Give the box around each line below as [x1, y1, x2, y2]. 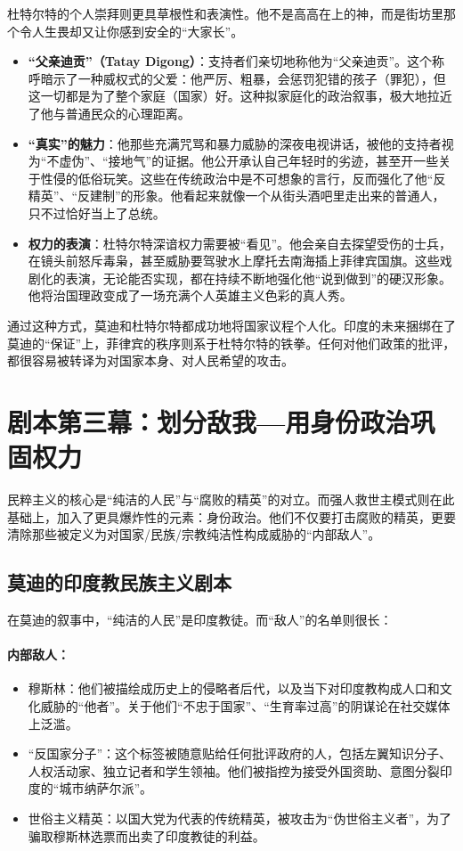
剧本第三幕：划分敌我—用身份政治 [7, 403, 410, 439]
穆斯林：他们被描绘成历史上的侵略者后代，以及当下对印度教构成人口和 [28, 679, 440, 698]
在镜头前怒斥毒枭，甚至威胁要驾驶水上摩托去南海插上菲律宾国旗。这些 [28, 251, 440, 270]
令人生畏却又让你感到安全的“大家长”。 [19, 21, 244, 40]
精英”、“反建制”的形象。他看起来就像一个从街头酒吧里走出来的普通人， [28, 186, 445, 205]
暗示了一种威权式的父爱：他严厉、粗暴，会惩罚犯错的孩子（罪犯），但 [40, 69, 446, 87]
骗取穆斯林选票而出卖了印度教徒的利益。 [28, 826, 265, 845]
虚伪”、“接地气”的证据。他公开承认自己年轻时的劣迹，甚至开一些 [59, 151, 439, 170]
